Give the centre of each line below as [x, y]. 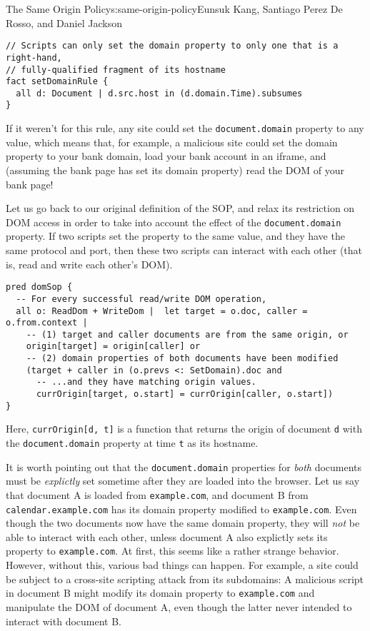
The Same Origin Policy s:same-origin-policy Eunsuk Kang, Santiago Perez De [174, 9]
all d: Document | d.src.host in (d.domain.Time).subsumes [159, 93]
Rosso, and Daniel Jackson [64, 22]
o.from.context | [47, 323]
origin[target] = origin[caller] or [113, 347]
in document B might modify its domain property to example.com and [160, 593]
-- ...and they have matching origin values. [146, 382]
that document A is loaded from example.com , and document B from [157, 494]
